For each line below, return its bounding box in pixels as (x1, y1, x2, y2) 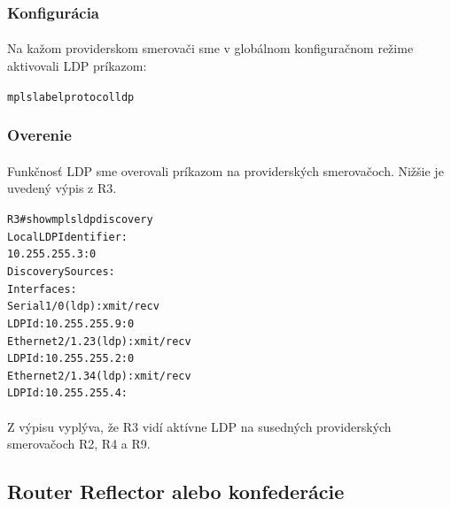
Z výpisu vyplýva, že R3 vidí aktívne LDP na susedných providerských (7, 417, 392, 435)
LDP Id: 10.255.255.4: (7, 387, 128, 400)
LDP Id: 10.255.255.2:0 (7, 352, 135, 365)
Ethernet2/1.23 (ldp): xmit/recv (7, 334, 191, 348)
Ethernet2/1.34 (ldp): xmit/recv (7, 369, 191, 382)
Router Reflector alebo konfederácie (7, 478, 345, 505)
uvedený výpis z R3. (7, 179, 117, 197)
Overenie (7, 124, 72, 146)
